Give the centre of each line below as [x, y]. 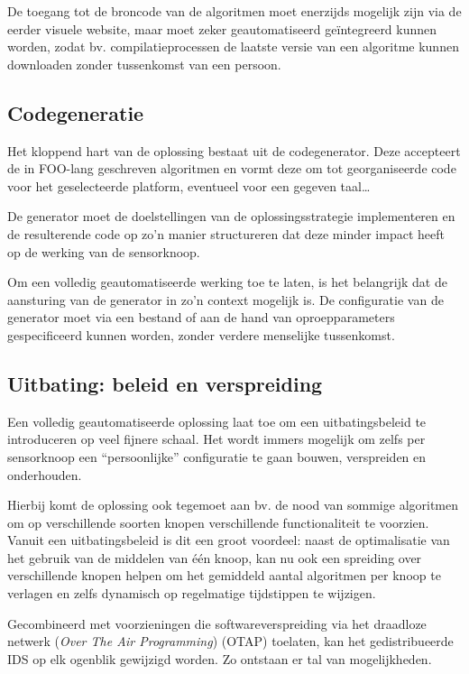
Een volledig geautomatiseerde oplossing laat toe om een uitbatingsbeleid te [217, 421]
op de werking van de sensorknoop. [104, 251]
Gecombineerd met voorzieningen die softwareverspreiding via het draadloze [217, 623]
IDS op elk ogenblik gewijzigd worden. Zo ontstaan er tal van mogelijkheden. [220, 658]
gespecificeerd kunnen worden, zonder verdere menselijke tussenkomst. [201, 334]
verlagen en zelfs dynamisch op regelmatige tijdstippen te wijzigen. [192, 593]
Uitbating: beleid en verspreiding [165, 383]
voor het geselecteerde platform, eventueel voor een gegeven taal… [189, 185]
